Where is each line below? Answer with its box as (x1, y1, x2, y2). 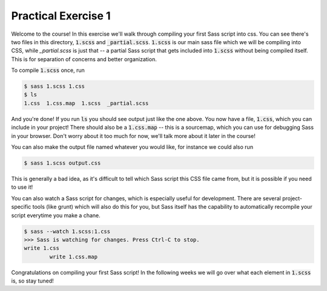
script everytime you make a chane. (11, 212, 101, 219)
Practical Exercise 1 (11, 9, 111, 22)
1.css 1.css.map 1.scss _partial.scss (24, 100, 149, 106)
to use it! (11, 183, 33, 191)
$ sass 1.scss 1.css (24, 83, 85, 90)
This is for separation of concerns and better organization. (11, 55, 157, 63)
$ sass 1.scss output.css (24, 160, 101, 166)
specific (11, 203, 31, 211)
